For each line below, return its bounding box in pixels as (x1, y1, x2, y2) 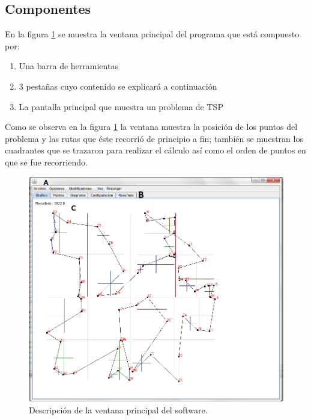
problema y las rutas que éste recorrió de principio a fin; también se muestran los (5, 132, 303, 144)
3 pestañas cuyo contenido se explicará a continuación (19, 79, 217, 92)
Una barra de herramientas (19, 60, 118, 72)
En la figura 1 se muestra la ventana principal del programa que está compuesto (5, 28, 300, 40)
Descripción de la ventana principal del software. (29, 403, 208, 416)
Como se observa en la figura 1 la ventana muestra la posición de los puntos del (5, 120, 298, 133)
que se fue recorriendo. (5, 155, 88, 168)
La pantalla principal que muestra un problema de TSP (19, 100, 223, 113)
